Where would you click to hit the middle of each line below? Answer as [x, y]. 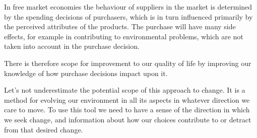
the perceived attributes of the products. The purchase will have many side [120, 26]
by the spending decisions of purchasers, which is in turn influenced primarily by [128, 16]
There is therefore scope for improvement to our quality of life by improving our [128, 63]
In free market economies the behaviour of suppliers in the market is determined [128, 7]
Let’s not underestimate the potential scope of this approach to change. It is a [125, 90]
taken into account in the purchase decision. [72, 46]
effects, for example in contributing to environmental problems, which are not [124, 36]
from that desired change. [44, 129]
